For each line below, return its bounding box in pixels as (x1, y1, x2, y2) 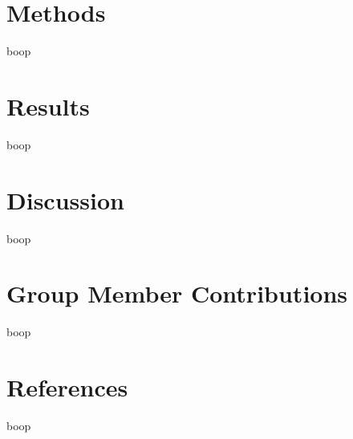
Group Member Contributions (6, 277, 348, 310)
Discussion (6, 183, 124, 216)
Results (6, 89, 90, 122)
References (6, 371, 128, 404)
